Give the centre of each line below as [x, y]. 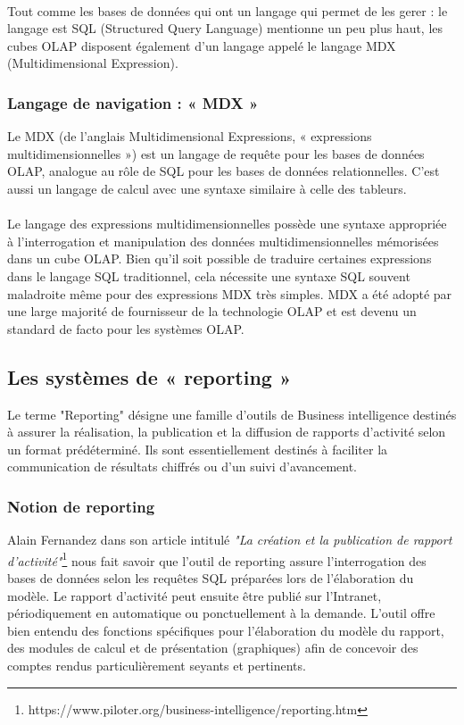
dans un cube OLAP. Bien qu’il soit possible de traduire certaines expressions [220, 258]
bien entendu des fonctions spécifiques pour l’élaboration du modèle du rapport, [226, 630]
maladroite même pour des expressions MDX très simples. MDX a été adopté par [230, 293]
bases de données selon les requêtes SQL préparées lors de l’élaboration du [211, 577]
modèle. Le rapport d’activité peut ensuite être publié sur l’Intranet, [195, 595]
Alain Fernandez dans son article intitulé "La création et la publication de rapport [230, 540]
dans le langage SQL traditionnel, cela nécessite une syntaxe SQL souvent [209, 275]
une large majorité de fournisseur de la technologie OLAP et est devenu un [212, 311]
